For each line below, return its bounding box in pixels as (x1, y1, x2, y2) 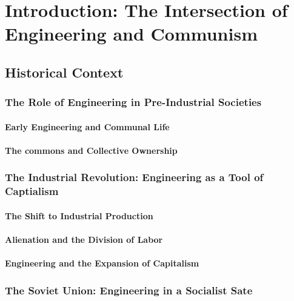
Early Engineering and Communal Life (5, 120, 170, 133)
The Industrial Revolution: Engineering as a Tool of (5, 170, 264, 185)
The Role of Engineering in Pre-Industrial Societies (5, 94, 262, 110)
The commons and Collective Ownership (5, 144, 178, 156)
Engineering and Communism (5, 21, 258, 46)
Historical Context (5, 62, 124, 81)
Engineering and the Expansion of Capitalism (5, 257, 199, 270)
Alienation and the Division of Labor (5, 233, 163, 246)
